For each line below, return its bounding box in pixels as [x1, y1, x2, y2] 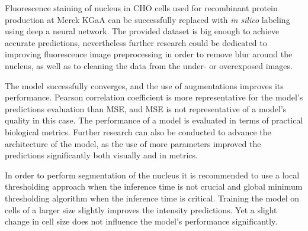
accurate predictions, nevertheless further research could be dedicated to [5, 36, 267, 48]
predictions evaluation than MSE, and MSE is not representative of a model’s [5, 102, 287, 115]
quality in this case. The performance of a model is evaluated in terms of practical [5, 114, 303, 126]
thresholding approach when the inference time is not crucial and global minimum [5, 180, 303, 193]
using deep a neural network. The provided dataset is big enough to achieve [5, 25, 280, 37]
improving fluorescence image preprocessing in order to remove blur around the [5, 48, 293, 60]
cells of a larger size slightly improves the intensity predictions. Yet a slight [5, 203, 277, 216]
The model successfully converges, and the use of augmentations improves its [5, 79, 284, 92]
